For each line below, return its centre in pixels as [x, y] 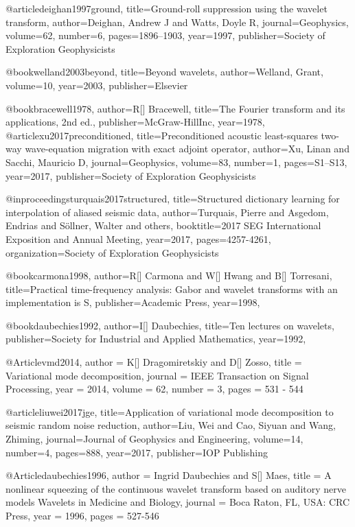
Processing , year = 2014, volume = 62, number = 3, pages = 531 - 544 [154, 389]
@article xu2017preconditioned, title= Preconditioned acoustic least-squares [162, 135]
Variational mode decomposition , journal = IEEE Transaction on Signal [157, 375]
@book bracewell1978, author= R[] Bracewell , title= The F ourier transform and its [175, 108]
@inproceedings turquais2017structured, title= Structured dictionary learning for [173, 199]
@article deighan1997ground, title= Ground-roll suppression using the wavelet [167, 8]
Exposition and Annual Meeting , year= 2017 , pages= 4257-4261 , [138, 238]
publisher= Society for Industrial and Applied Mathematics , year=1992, [156, 339]
